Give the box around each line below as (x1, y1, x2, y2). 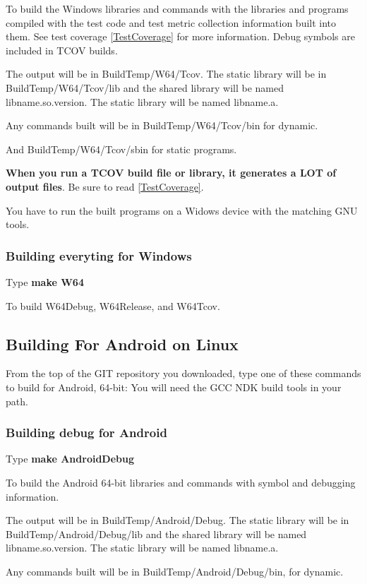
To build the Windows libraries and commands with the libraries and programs (6, 1, 349, 16)
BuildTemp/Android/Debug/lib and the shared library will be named (6, 526, 307, 541)
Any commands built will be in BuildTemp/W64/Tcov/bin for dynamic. (6, 118, 318, 133)
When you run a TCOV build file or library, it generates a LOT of (6, 165, 337, 180)
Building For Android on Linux (6, 333, 239, 354)
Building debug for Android (6, 424, 167, 441)
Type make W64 (6, 274, 84, 289)
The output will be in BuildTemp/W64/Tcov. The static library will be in (6, 66, 327, 81)
